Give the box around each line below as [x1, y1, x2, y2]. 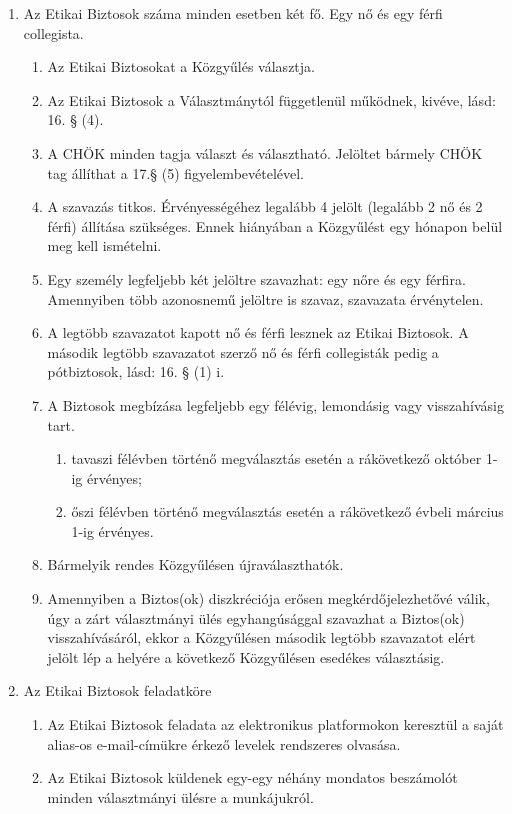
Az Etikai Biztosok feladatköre [23, 680, 212, 701]
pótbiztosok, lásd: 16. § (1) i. [47, 361, 225, 382]
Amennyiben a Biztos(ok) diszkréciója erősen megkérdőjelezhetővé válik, [47, 588, 490, 609]
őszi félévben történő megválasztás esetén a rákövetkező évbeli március [71, 501, 504, 522]
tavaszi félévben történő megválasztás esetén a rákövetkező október [71, 448, 482, 469]
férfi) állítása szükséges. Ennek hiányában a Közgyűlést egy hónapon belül [47, 215, 503, 236]
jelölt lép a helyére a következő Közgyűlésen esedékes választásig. [47, 646, 445, 667]
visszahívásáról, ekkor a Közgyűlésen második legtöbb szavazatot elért [47, 627, 476, 648]
